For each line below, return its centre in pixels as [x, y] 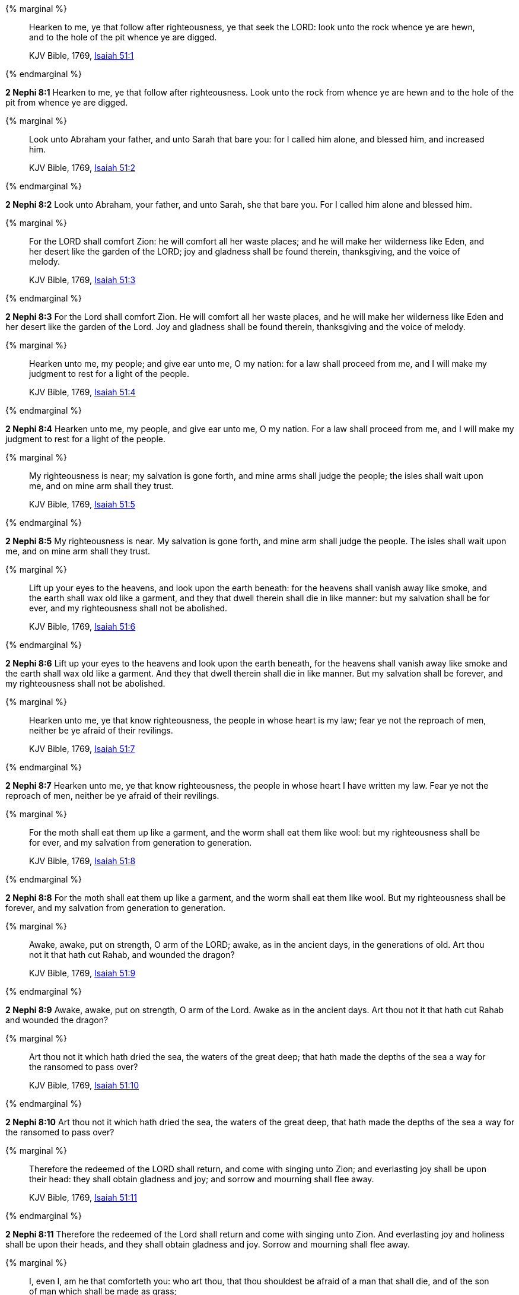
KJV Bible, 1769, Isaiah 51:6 [82, 626]
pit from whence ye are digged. [67, 102]
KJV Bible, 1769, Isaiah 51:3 [82, 280]
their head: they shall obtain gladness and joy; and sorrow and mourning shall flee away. [202, 1179]
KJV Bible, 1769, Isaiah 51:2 [82, 168]
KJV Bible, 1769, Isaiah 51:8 [82, 861]
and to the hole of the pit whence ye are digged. [123, 37]
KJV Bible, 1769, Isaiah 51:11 [83, 1197]
